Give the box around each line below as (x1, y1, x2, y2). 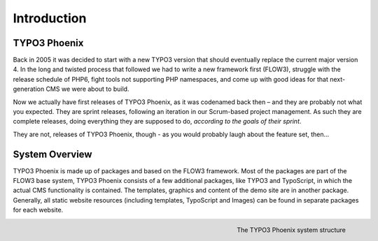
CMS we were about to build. (45, 85, 129, 94)
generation (13, 85, 45, 94)
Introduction (13, 10, 87, 26)
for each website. (13, 206, 64, 214)
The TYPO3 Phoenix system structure (237, 226, 346, 234)
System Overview (13, 148, 92, 160)
